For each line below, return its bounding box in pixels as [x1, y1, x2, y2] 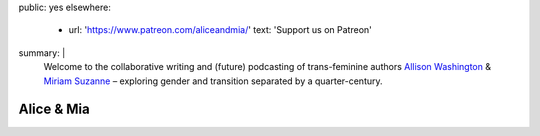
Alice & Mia [18, 101, 90, 118]
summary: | [18, 46, 66, 59]
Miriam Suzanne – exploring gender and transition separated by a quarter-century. [43, 75, 384, 87]
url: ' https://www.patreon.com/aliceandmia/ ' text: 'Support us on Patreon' [68, 24, 372, 36]
